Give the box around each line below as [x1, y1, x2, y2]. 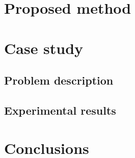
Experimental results [4, 102, 116, 118]
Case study [4, 37, 84, 58]
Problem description [4, 72, 114, 88]
